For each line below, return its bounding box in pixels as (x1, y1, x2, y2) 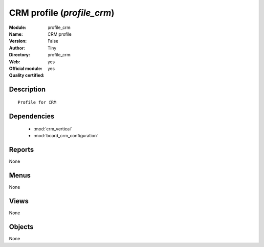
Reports (9, 146, 34, 154)
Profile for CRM (18, 99, 57, 105)
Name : (9, 31, 23, 37)
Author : (9, 45, 25, 51)
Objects (9, 223, 34, 231)
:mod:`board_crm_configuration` (33, 133, 99, 139)
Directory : (9, 52, 30, 58)
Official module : (9, 65, 43, 71)
